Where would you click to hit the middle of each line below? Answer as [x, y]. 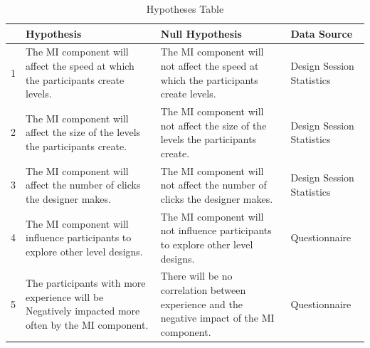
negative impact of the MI [217, 318]
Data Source [322, 33]
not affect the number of [213, 185]
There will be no [196, 276]
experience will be [65, 296]
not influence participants [216, 230]
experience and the [201, 304]
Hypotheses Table [185, 9]
